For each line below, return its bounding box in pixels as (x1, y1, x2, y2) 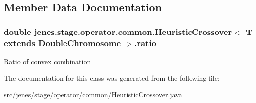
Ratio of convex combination (4, 56, 91, 66)
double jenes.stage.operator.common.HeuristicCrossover (4, 25, 232, 37)
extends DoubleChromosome (4, 36, 121, 49)
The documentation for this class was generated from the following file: (4, 72, 220, 83)
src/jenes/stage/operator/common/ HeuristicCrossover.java (4, 89, 182, 100)
